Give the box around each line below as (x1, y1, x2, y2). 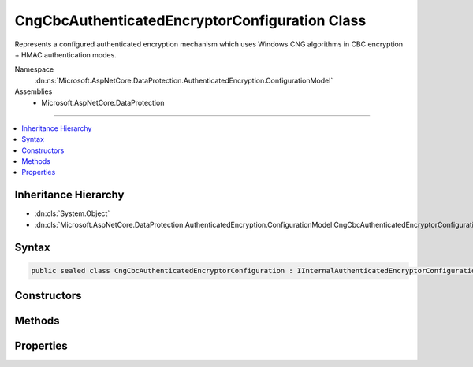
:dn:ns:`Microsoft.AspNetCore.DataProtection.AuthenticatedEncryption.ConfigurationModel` (34, 76, 333, 85)
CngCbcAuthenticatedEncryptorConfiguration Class (14, 12, 367, 29)
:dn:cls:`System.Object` (34, 209, 110, 218)
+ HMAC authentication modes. (14, 50, 117, 59)
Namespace (14, 65, 54, 74)
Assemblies (14, 87, 53, 96)
